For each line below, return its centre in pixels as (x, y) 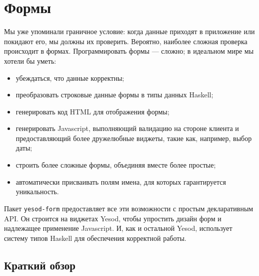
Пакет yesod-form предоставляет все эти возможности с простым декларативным (129, 208)
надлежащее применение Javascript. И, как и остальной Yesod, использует (118, 228)
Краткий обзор (40, 265)
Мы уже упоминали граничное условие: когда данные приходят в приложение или (129, 31)
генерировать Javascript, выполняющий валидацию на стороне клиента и (127, 128)
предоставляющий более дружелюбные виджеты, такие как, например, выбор (134, 138)
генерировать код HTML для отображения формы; (92, 111)
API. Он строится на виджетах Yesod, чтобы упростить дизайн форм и (113, 218)
